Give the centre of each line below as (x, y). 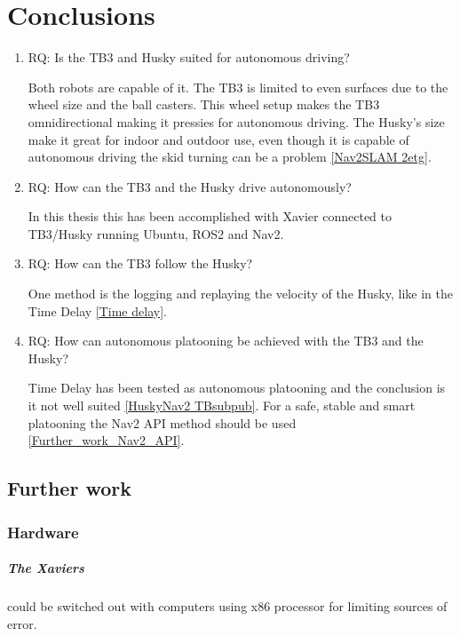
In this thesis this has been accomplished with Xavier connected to (210, 216)
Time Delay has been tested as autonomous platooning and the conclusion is (237, 388)
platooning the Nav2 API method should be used (162, 422)
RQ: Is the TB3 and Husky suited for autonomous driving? (189, 57)
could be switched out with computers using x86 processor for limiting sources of (227, 606)
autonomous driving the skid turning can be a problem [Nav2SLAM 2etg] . (230, 157)
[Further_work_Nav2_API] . (106, 440)
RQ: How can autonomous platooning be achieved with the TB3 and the (226, 341)
